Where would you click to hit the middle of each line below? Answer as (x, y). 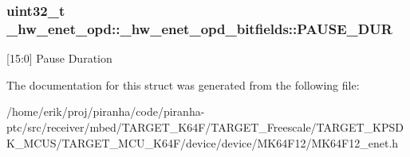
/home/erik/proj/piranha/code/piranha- (106, 111)
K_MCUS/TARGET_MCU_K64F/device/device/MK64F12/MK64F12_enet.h (203, 142)
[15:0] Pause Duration (59, 58)
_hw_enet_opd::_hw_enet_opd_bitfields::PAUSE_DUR (199, 28)
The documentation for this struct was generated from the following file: (183, 84)
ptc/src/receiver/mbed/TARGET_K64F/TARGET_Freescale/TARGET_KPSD (205, 126)
